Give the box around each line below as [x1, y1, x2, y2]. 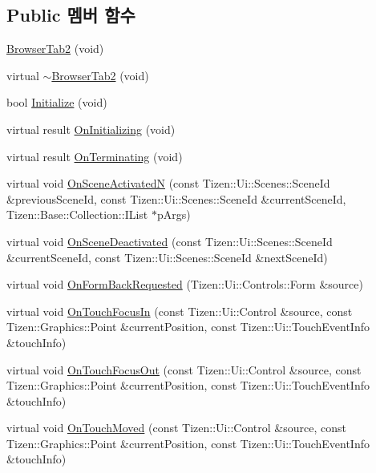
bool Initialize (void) [6, 94, 107, 111]
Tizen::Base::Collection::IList [6, 206, 148, 223]
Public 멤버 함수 [6, 2, 135, 27]
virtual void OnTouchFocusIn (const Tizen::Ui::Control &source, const [6, 302, 353, 319]
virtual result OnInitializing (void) [6, 120, 176, 137]
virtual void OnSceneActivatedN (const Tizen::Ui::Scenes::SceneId [6, 175, 330, 192]
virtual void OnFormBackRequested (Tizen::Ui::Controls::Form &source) [6, 276, 363, 293]
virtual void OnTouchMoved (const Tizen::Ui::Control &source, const [6, 419, 346, 436]
